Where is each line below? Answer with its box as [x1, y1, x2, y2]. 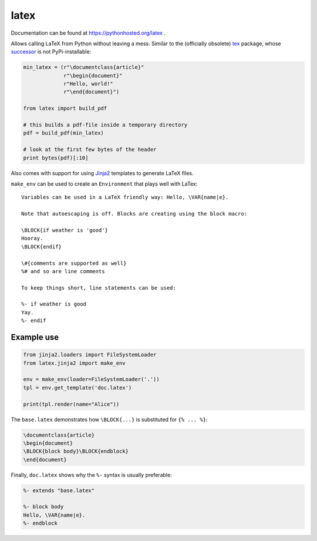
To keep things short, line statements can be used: [21, 284, 176, 291]
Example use [11, 332, 59, 342]
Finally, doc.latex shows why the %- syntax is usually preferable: [11, 471, 173, 478]
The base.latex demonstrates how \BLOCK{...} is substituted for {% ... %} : [11, 416, 208, 423]
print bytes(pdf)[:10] [23, 154, 89, 161]
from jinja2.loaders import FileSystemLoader [23, 351, 157, 358]
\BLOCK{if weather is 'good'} [21, 227, 109, 233]
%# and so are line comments [21, 268, 105, 274]
